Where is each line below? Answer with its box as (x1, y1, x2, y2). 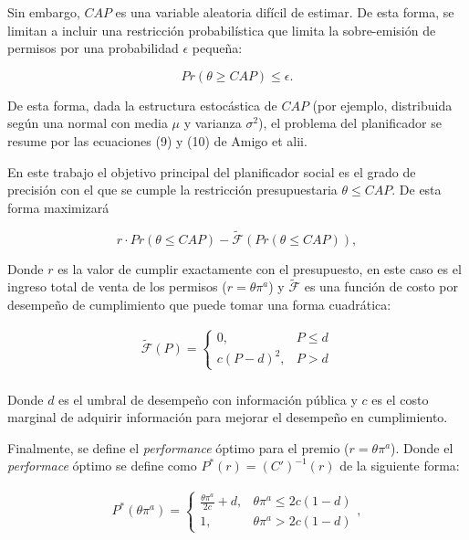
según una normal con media (7, 113, 168, 132)
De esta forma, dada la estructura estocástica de (7, 95, 277, 114)
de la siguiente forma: (339, 456, 460, 475)
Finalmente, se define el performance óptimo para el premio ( (7, 438, 349, 457)
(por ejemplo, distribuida (312, 95, 453, 114)
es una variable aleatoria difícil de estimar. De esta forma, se (115, 3, 454, 21)
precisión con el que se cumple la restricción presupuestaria (7, 180, 338, 199)
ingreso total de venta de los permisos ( (7, 277, 227, 296)
